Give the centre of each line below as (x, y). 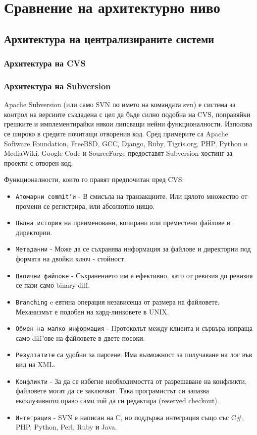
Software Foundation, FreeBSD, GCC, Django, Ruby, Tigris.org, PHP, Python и (126, 143)
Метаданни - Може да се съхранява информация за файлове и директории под (133, 249)
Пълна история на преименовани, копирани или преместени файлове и (123, 222)
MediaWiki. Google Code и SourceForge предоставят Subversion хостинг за (118, 153)
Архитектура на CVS (45, 63)
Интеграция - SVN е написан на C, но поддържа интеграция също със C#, (130, 417)
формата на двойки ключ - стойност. (71, 259)
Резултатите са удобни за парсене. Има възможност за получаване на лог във (134, 354)
